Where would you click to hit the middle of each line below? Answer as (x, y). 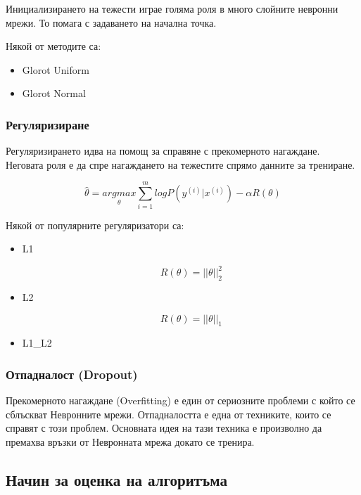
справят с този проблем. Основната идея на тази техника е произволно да (164, 428)
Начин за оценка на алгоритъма (117, 479)
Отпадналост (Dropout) (72, 374)
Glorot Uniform (56, 69)
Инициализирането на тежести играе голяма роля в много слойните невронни (172, 8)
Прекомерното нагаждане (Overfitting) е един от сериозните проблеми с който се (180, 400)
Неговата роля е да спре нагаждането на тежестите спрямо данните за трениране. (180, 164)
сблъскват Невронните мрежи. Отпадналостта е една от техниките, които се (169, 414)
